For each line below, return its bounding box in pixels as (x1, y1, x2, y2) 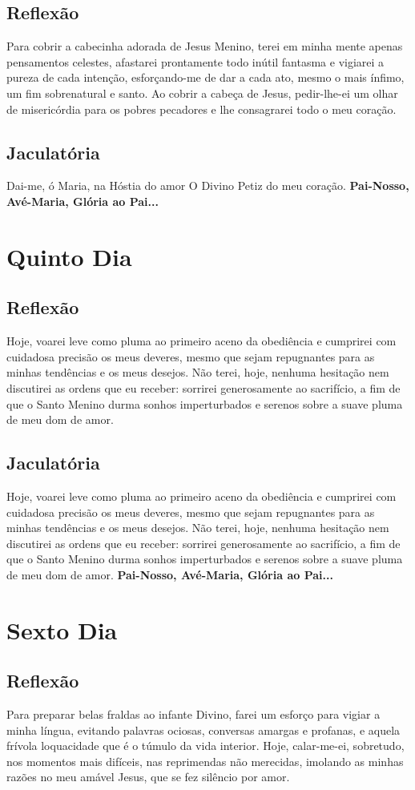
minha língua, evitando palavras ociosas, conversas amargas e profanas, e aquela (6, 721, 401, 738)
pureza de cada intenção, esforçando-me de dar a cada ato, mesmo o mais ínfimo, (6, 69, 405, 86)
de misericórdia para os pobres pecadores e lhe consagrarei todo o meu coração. (6, 100, 397, 117)
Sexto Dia (6, 613, 118, 646)
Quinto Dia (6, 240, 132, 272)
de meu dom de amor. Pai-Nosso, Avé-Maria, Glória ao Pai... (6, 566, 333, 582)
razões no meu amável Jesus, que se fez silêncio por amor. (6, 768, 290, 785)
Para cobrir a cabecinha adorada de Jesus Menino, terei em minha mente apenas (6, 38, 403, 54)
